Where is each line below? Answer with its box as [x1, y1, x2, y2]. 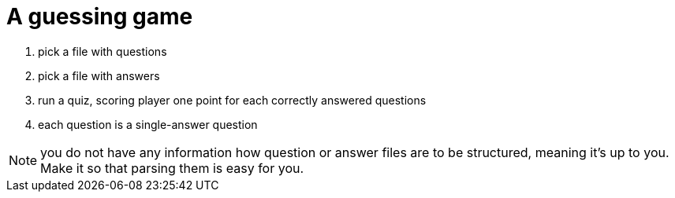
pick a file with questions [38, 44, 167, 58]
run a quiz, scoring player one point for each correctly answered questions [38, 93, 427, 107]
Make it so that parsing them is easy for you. [40, 159, 304, 176]
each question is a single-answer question [38, 117, 258, 131]
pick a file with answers [38, 68, 160, 82]
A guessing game [6, 3, 193, 30]
